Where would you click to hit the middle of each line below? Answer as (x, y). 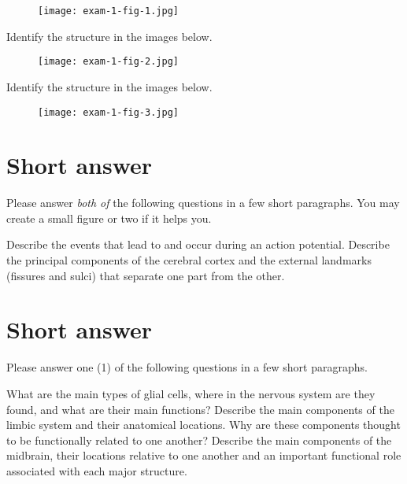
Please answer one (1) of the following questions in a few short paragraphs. (187, 367)
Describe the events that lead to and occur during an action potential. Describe (198, 244)
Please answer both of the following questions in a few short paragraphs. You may (203, 203)
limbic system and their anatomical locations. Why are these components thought (203, 425)
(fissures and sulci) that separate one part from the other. (146, 275)
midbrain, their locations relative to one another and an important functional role (204, 455)
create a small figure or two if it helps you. (109, 218)
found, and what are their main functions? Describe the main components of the (200, 409)
